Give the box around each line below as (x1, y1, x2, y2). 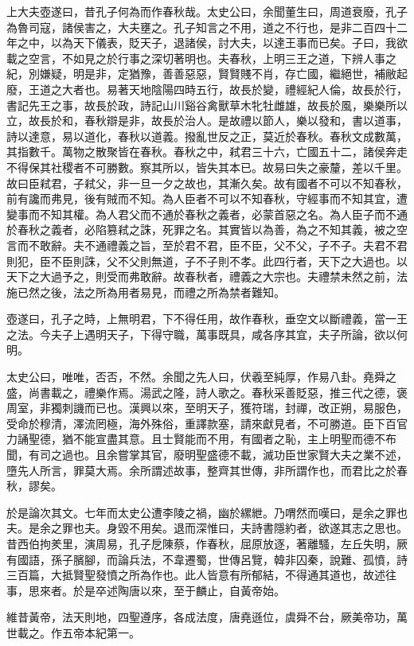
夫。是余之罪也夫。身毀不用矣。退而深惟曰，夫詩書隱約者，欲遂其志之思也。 (6, 520, 408, 536)
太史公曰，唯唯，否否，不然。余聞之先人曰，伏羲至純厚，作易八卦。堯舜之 (6, 368, 396, 385)
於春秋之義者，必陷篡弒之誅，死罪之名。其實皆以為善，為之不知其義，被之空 (6, 221, 408, 238)
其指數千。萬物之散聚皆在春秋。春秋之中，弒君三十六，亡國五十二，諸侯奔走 (6, 143, 408, 160)
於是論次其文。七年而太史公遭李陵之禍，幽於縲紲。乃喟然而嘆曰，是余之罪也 (6, 504, 408, 520)
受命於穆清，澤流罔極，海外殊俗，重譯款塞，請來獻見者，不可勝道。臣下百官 (6, 414, 408, 431)
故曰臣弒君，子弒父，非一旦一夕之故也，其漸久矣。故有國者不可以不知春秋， (6, 174, 408, 191)
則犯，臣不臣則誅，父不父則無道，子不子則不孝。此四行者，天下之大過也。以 (6, 252, 408, 269)
